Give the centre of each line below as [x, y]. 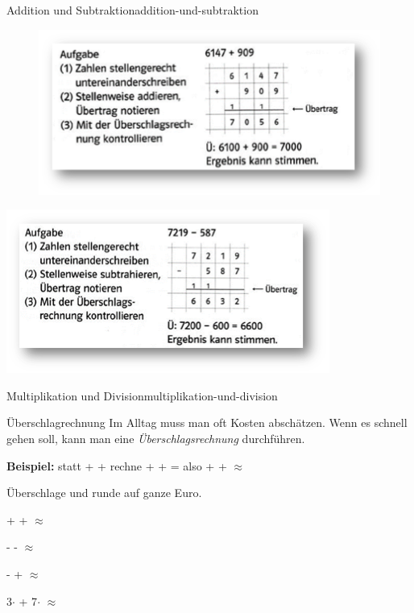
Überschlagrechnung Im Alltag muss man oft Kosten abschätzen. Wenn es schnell [207, 422]
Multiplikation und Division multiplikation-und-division [142, 395]
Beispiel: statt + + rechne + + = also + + [117, 465]
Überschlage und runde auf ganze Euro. [104, 493]
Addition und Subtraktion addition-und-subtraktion [132, 10]
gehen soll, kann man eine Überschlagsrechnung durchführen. [156, 439]
